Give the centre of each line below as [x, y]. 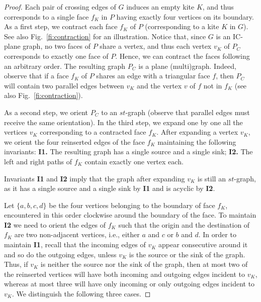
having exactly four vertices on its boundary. [185, 16]
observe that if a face [36, 76]
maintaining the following [197, 141]
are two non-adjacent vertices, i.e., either [77, 234]
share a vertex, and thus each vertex [156, 46]
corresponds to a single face [47, 16]
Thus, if [16, 264]
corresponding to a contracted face [93, 132]
